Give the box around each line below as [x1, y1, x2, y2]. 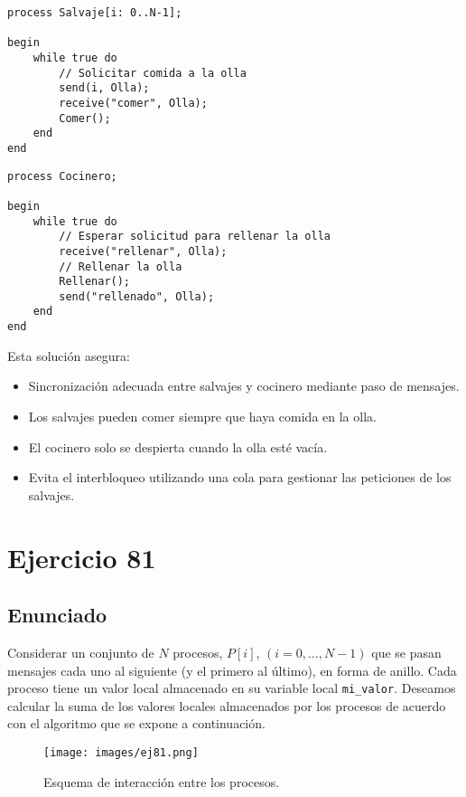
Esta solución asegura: [7, 346, 130, 365]
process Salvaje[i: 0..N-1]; [7, 6, 182, 19]
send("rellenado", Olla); [59, 289, 215, 303]
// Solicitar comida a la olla [59, 66, 247, 80]
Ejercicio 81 [7, 538, 156, 575]
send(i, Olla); [59, 81, 150, 95]
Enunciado [7, 601, 107, 629]
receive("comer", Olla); [59, 96, 208, 109]
